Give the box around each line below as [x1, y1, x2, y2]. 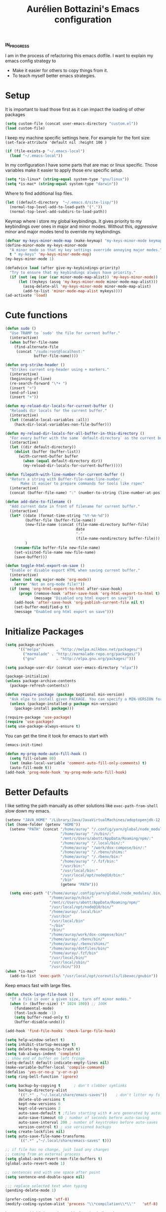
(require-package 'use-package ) [5, 715, 72, 720]
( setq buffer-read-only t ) [14, 1015, 70, 1020]
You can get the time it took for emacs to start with [5, 733, 108, 739]
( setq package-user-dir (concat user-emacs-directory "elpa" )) [5, 665, 138, 670]
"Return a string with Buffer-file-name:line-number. [9, 476, 123, 481]
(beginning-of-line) [9, 376, 52, 381]
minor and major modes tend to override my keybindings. [5, 228, 122, 234]
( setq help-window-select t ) [5, 1038, 65, 1042]
